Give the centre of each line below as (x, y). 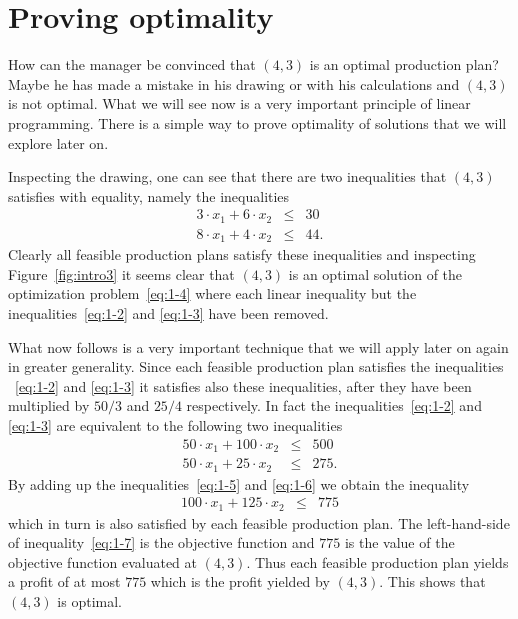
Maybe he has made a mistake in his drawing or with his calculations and (234, 83)
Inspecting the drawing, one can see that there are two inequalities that (227, 176)
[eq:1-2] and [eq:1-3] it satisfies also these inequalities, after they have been (243, 385)
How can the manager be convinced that (132, 64)
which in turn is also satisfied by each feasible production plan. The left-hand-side (259, 522)
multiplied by (49, 405)
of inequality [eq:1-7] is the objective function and (161, 542)
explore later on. (58, 142)
